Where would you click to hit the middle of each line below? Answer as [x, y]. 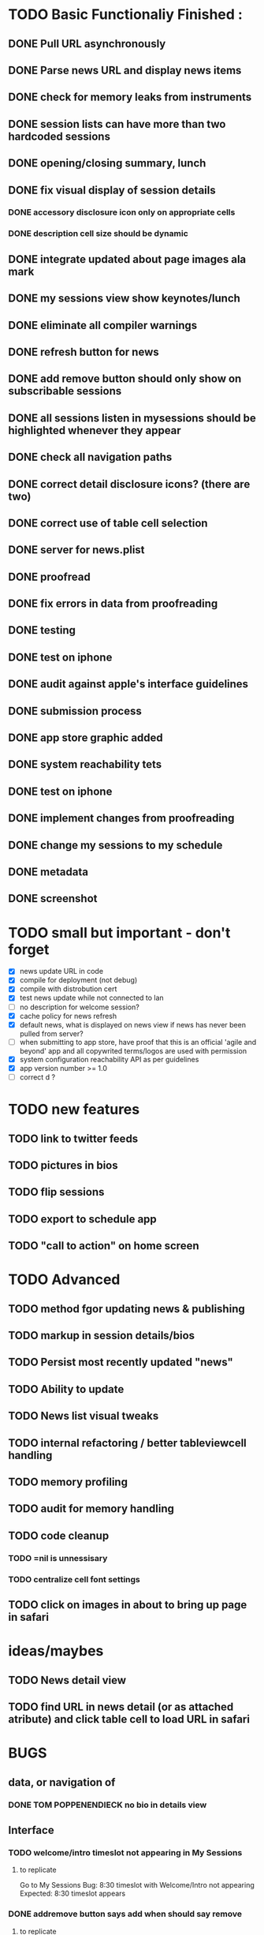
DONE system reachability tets [85, 764]
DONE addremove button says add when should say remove [125, 1914]
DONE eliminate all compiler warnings [103, 325]
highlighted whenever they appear [95, 430]
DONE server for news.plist [76, 550]
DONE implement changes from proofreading [121, 818]
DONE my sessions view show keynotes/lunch [124, 299]
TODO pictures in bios [63, 1165]
